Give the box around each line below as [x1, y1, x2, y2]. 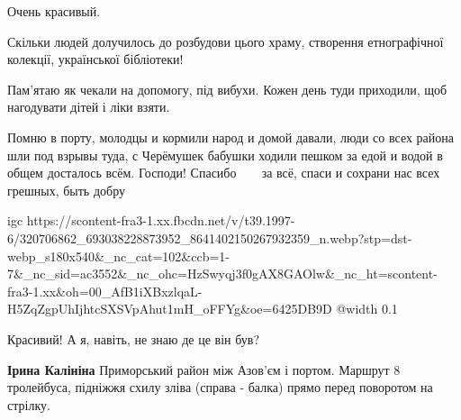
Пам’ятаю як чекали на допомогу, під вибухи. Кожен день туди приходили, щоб [7, 79, 447, 98]
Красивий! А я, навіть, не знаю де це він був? [7, 329, 259, 348]
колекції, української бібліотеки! [7, 50, 184, 68]
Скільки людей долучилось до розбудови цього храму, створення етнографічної [7, 32, 444, 50]
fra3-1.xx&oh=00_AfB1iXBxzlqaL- [7, 281, 203, 300]
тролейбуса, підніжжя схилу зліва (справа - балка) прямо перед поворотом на [7, 378, 433, 397]
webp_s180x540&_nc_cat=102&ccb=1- [7, 246, 230, 265]
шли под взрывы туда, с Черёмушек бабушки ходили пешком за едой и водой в [7, 145, 443, 164]
